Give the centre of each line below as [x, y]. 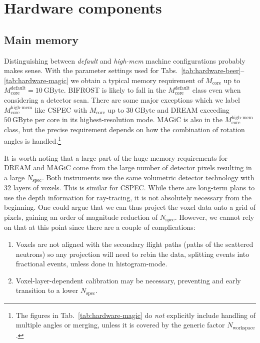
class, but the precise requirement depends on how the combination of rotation [124, 129]
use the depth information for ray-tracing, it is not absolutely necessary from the [128, 197]
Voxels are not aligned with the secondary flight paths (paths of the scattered [134, 244]
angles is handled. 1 [33, 140]
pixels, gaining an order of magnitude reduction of [81, 217]
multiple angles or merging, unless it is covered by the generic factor [120, 325]
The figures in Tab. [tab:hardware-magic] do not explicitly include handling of [136, 315]
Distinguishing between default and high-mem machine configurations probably [125, 60]
